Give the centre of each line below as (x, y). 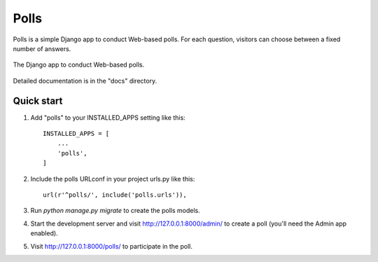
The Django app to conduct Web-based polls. (79, 65)
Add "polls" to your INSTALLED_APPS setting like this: (108, 117)
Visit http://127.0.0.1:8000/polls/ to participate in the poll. (111, 246)
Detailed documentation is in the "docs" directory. (85, 81)
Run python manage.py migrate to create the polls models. (115, 211)
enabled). (44, 233)
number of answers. (42, 48)
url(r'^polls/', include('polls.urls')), (115, 195)
